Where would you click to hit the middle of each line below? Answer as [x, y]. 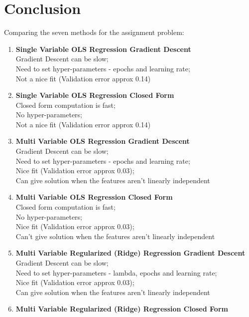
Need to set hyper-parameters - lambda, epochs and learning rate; [116, 272]
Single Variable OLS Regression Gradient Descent [103, 49]
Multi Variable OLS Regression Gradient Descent [103, 141]
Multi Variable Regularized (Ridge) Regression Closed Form [122, 309]
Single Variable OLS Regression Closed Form [95, 95]
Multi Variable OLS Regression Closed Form [94, 197]
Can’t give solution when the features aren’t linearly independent [115, 236]
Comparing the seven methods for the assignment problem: [94, 32]
